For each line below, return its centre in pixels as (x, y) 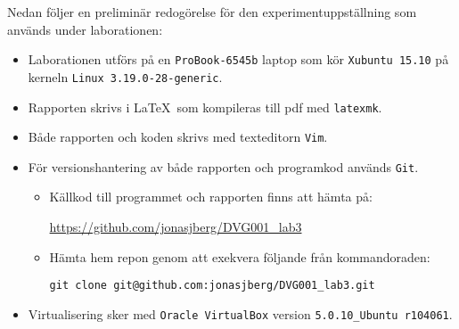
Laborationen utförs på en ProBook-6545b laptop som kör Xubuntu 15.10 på (238, 59)
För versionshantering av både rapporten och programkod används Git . (223, 166)
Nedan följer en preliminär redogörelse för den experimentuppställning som (212, 12)
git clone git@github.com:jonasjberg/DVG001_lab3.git (212, 286)
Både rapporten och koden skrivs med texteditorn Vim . (178, 137)
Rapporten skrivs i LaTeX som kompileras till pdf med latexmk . (205, 107)
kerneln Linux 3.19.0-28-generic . (125, 76)
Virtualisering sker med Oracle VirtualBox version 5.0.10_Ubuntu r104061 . (240, 313)
